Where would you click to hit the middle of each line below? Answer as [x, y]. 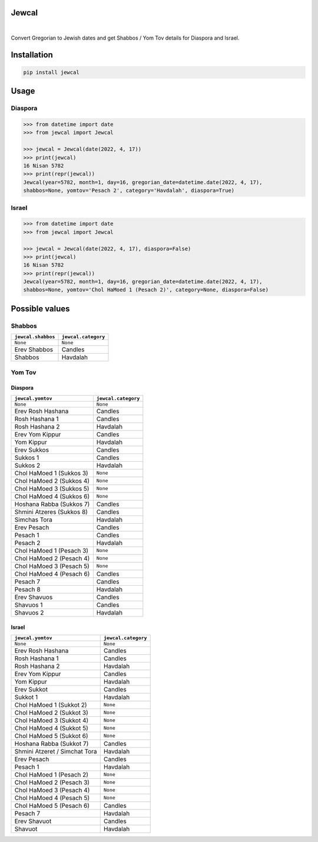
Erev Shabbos [34, 350]
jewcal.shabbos [35, 337]
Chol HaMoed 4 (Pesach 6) [52, 574]
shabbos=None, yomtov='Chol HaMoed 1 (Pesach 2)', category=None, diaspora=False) [146, 290]
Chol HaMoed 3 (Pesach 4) [52, 790]
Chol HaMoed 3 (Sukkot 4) [52, 720]
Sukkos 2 [27, 465]
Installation [32, 55]
